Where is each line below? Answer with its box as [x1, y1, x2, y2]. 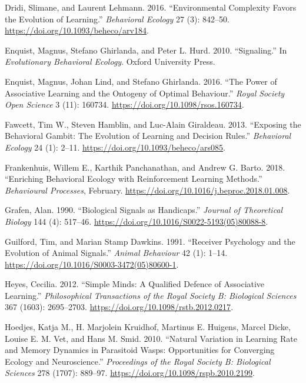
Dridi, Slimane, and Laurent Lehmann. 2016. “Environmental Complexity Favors [5, 1, 297, 13]
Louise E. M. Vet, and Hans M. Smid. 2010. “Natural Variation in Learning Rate [5, 332, 297, 344]
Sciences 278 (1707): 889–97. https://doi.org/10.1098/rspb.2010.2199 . [5, 367, 255, 379]
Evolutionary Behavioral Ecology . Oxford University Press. [5, 55, 215, 68]
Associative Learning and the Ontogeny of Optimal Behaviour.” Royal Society [5, 86, 285, 99]
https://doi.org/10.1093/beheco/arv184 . [5, 24, 149, 36]
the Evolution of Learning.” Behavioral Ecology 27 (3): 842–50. [5, 12, 229, 25]
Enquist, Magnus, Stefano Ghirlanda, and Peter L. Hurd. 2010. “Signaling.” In [5, 44, 287, 56]
